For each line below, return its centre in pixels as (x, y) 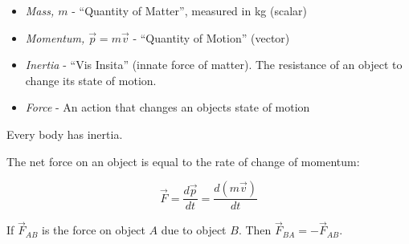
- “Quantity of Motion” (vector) (211, 37)
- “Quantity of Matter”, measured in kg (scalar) (189, 10)
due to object (194, 230)
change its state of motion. (91, 80)
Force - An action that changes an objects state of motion (168, 107)
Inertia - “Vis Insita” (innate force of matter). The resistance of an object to (214, 65)
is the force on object (94, 230)
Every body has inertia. (65, 134)
